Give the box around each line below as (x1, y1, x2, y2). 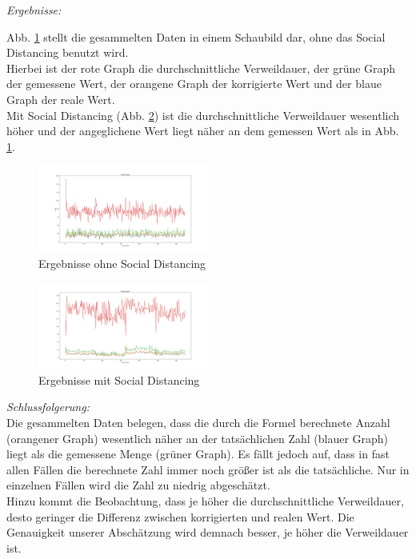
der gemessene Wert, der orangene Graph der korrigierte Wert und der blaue (6, 75, 382, 92)
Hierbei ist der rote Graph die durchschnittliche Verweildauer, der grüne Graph (6, 59, 396, 76)
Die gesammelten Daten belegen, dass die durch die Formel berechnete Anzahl (6, 414, 390, 431)
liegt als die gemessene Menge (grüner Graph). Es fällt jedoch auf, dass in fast (6, 445, 390, 462)
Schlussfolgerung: (6, 398, 90, 415)
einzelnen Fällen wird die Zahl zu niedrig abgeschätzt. (6, 477, 270, 493)
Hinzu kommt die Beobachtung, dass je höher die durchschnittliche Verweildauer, (6, 493, 404, 509)
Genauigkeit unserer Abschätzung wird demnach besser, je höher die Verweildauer (6, 524, 409, 541)
